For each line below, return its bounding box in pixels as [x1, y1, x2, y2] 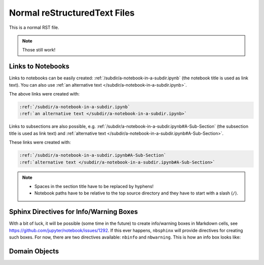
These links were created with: [9, 140, 71, 145]
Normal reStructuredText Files [9, 7, 135, 18]
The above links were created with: [9, 91, 80, 97]
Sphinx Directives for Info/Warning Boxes [9, 208, 138, 216]
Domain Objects [9, 247, 59, 255]
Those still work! [22, 47, 56, 53]
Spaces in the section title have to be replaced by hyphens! [34, 183, 154, 189]
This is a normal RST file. [9, 24, 60, 30]
